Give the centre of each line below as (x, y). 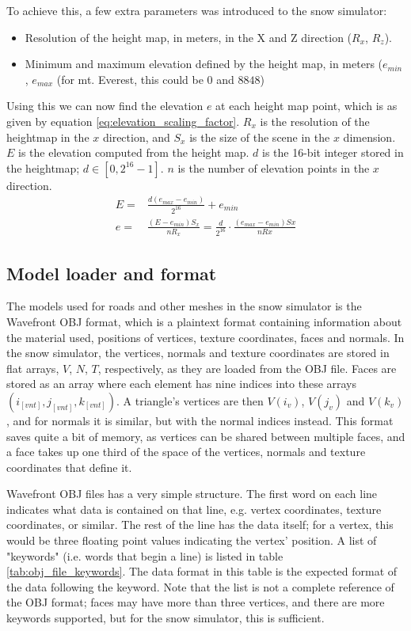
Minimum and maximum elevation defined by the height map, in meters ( (204, 64)
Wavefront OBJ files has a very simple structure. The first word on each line (192, 494)
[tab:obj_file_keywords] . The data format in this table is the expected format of (202, 571)
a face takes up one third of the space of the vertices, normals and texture (186, 452)
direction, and (136, 137)
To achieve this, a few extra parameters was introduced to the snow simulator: (197, 10)
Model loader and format (112, 273)
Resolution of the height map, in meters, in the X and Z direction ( (188, 37)
